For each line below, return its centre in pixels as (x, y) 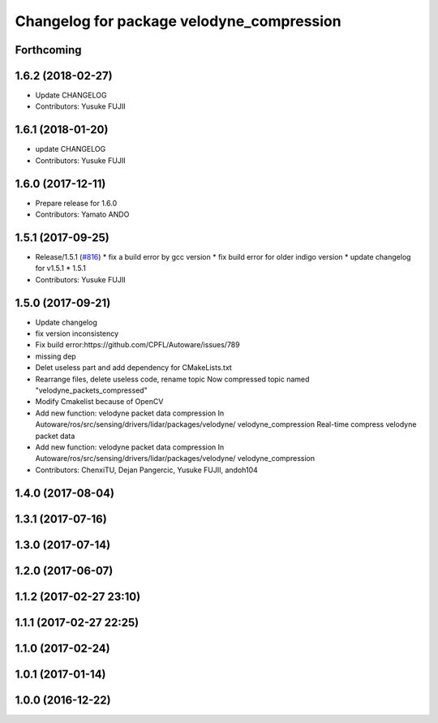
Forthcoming (48, 50)
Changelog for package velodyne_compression (178, 21)
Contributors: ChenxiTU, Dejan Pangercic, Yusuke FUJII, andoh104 (147, 470)
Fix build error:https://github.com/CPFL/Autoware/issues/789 (137, 345)
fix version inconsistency (77, 334)
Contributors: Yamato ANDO (82, 214)
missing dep (56, 356)
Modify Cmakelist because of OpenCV (99, 402)
